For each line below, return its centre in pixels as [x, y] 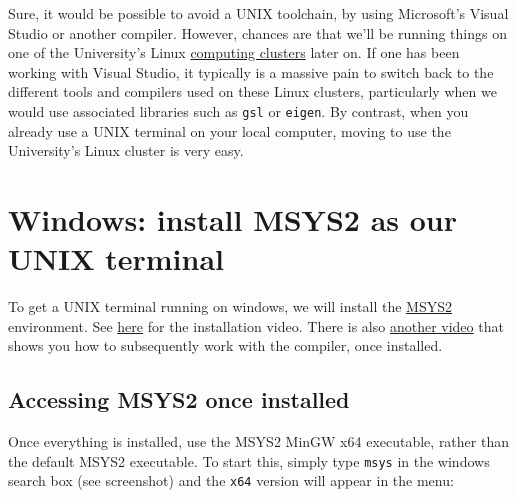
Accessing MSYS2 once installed [179, 399]
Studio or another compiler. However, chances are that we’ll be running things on [257, 32]
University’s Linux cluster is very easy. [126, 150]
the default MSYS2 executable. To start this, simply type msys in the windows [249, 460]
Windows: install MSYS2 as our [233, 219]
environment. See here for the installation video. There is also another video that [256, 325]
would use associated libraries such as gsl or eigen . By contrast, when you [238, 110]
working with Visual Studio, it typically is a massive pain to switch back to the [251, 71]
